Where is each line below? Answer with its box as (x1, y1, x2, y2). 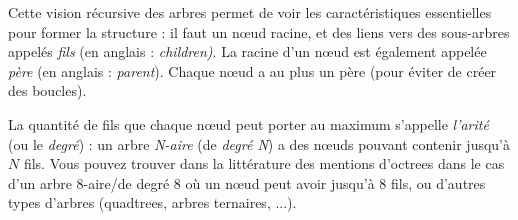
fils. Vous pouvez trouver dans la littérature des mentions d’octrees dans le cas (23, 153, 505, 174)
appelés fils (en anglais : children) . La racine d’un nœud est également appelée (8, 41, 487, 62)
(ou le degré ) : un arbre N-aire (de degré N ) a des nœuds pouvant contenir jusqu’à (8, 133, 511, 154)
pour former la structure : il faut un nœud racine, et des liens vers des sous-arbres (8, 21, 510, 42)
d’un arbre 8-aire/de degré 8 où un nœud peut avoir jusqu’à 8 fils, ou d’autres (8, 172, 486, 193)
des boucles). (8, 80, 87, 101)
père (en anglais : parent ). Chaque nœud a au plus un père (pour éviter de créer (8, 60, 497, 81)
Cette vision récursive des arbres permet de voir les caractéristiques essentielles (8, 2, 492, 22)
